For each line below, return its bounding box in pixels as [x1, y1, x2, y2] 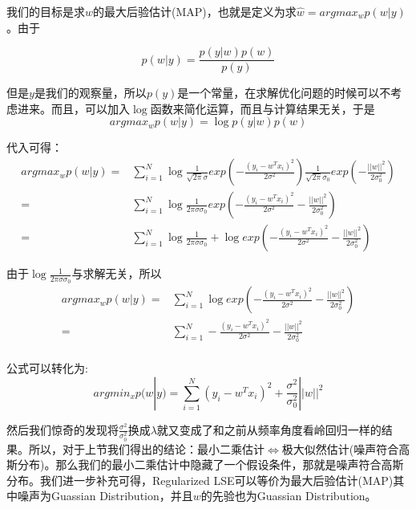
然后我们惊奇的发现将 [6, 421, 119, 438]
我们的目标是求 [6, 3, 85, 19]
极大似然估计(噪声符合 [281, 440, 399, 457]
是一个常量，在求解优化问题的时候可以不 [177, 84, 391, 101]
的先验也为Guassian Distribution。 [200, 487, 377, 504]
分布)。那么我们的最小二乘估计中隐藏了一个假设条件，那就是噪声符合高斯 [17, 456, 404, 473]
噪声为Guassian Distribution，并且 [17, 487, 193, 504]
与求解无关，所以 [71, 265, 162, 282]
